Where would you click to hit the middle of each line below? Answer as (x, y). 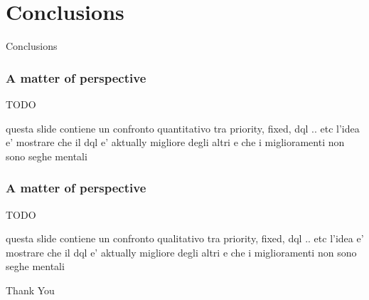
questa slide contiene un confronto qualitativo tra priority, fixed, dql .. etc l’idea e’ (185, 238)
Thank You (30, 290)
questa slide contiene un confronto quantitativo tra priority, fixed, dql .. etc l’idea (183, 128)
